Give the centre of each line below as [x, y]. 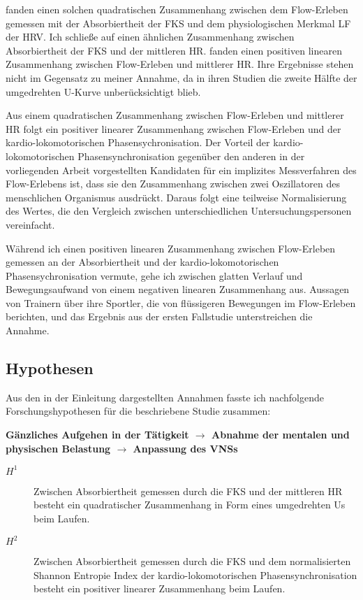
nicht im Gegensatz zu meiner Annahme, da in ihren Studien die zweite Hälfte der [181, 77]
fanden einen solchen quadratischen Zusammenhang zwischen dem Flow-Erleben [177, 9]
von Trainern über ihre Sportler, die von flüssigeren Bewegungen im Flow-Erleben [181, 302]
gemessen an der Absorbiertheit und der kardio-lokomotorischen [142, 262]
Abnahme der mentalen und [281, 435]
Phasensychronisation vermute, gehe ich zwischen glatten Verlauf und [154, 275]
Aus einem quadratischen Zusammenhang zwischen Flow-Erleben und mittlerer [175, 115]
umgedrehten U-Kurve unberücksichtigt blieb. [103, 91]
